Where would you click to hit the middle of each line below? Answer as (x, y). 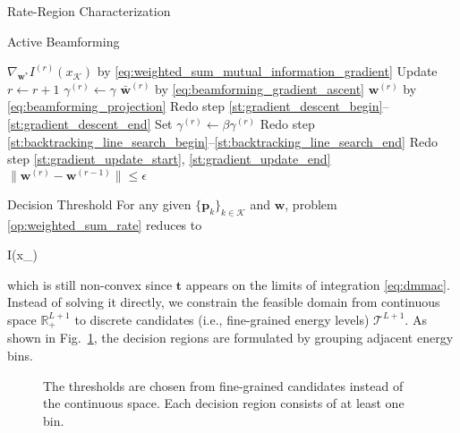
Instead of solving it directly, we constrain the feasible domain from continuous (224, 302)
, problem (311, 204)
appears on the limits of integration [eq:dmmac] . (318, 284)
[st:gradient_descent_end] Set (90, 123)
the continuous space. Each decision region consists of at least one (224, 403)
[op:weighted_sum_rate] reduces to (105, 224)
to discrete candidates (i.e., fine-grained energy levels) (222, 319)
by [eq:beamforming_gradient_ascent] (260, 88)
